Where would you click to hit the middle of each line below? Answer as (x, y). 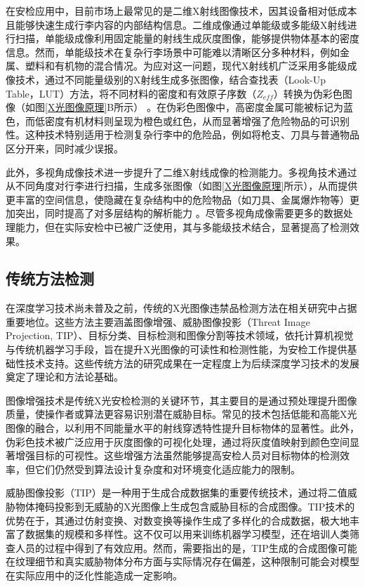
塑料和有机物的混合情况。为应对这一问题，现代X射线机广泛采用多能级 (186, 66)
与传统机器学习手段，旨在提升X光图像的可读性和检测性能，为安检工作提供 (177, 349)
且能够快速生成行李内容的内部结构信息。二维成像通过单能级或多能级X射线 (177, 24)
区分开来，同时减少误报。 (65, 148)
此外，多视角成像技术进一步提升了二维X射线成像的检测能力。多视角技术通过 (181, 172)
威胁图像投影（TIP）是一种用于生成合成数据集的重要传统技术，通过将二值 (177, 493)
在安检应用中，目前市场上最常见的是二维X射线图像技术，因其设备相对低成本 (181, 11)
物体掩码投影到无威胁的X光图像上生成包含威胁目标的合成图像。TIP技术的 (185, 507)
